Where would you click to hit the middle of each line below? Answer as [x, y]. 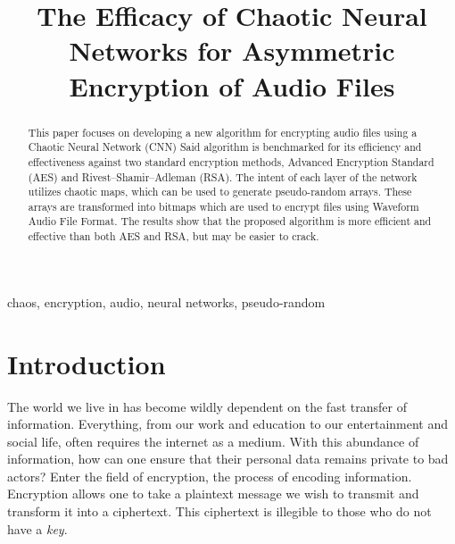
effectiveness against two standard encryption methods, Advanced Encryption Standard [231, 161]
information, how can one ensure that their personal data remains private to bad [228, 459]
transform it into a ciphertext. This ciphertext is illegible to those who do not [219, 511]
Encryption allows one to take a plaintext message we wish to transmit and [213, 494]
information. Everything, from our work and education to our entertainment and [228, 424]
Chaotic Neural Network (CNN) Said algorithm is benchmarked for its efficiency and [225, 147]
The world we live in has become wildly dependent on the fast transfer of [207, 406]
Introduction [87, 363]
